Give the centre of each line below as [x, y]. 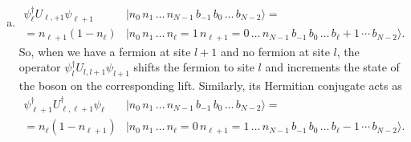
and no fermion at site [275, 51]
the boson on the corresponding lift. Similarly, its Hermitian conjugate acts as [210, 85]
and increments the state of [332, 67]
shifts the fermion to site [194, 67]
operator [40, 67]
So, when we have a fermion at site [105, 51]
